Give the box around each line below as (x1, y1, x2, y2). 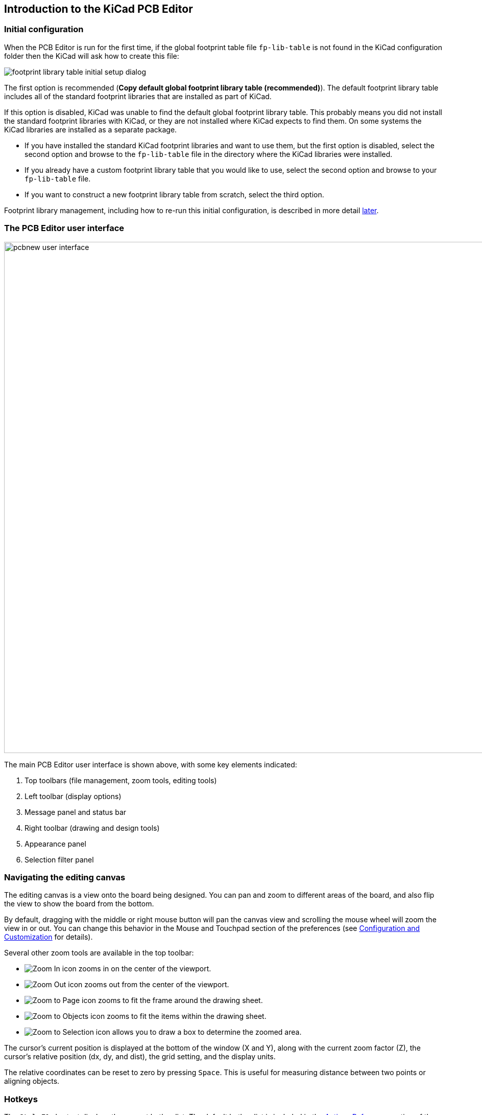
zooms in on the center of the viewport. (78, 964, 211, 973)
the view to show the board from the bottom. (4, 899, 154, 908)
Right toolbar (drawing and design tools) (25, 823, 160, 832)
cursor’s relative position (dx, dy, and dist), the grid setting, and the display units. (4, 1052, 276, 1061)
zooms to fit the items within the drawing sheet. (107, 1012, 267, 1021)
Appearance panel (25, 839, 86, 848)
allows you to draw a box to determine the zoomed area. (112, 1028, 302, 1037)
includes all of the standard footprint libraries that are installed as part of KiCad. (4, 92, 272, 101)
